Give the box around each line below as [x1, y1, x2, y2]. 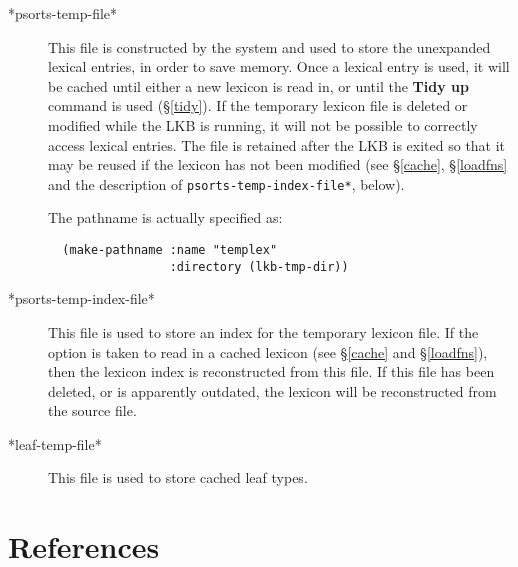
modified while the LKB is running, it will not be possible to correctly [48, 114, 478, 135]
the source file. [48, 400, 137, 421]
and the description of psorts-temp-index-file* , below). [48, 173, 405, 194]
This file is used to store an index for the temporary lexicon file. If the [48, 321, 479, 342]
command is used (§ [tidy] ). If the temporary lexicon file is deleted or [48, 95, 468, 116]
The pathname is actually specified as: [48, 207, 283, 228]
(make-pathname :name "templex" [62, 243, 278, 257]
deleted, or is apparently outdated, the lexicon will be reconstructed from [48, 380, 497, 401]
